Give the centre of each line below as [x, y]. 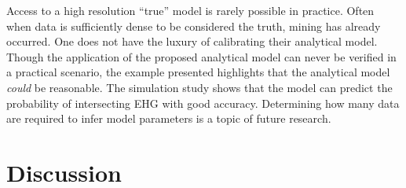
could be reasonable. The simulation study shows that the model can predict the [199, 87]
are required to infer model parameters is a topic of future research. [169, 118]
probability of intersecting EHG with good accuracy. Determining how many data [203, 103]
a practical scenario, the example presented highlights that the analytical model [198, 72]
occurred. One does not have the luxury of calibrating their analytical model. [192, 41]
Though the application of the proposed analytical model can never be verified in [201, 56]
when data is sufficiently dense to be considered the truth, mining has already [194, 26]
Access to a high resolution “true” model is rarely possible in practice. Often [190, 10]
